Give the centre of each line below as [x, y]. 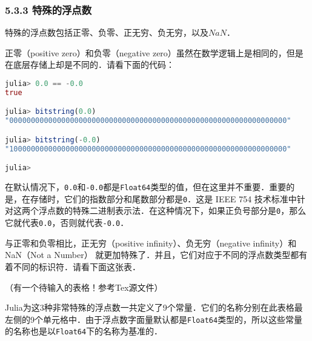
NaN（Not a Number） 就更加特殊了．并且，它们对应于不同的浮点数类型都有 [156, 255]
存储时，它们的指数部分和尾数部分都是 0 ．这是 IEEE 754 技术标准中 [163, 198]
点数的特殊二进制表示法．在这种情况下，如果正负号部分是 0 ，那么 [177, 210]
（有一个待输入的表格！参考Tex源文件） [84, 287]
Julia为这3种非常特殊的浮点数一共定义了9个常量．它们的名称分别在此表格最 [154, 307]
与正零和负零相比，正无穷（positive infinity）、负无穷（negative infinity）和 [151, 243]
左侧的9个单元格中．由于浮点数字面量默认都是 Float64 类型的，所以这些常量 [154, 319]
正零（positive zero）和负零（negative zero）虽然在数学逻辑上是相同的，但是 [154, 52]
